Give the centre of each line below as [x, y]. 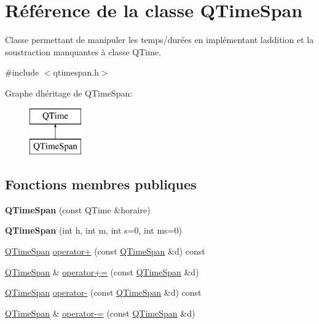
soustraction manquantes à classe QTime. [83, 51]
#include [22, 72]
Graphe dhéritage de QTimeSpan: [69, 93]
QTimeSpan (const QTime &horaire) [78, 209]
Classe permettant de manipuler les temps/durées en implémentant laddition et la [159, 40]
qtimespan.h [76, 72]
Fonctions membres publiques [101, 184]
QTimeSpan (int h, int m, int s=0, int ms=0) [93, 230]
